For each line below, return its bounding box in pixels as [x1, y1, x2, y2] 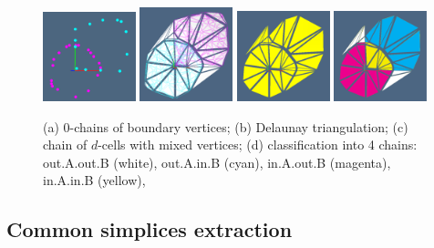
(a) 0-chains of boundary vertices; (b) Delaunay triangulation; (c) [43, 117, 408, 136]
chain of [43, 135, 88, 154]
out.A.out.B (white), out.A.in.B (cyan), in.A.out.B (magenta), [43, 152, 391, 171]
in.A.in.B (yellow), [43, 170, 146, 190]
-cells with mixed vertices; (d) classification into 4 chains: [98, 135, 418, 154]
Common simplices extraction [6, 215, 293, 243]
